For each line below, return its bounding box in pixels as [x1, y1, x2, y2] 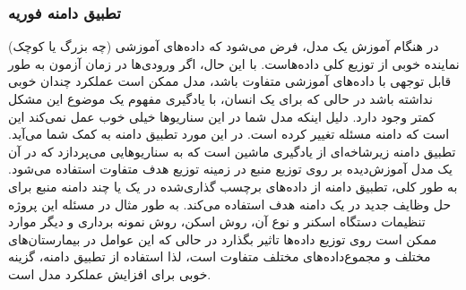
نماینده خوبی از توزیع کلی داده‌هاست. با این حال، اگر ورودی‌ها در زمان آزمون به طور [8, 54, 460, 72]
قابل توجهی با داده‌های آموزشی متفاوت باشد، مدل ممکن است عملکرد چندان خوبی [8, 72, 452, 90]
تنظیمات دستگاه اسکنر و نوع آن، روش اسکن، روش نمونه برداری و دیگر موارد [8, 212, 426, 231]
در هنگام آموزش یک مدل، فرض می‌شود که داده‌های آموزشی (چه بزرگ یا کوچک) [8, 37, 439, 55]
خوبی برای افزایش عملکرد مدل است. [8, 264, 211, 283]
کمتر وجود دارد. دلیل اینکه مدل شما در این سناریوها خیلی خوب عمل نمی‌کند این [8, 107, 436, 125]
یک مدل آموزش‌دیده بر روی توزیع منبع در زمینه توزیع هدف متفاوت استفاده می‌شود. [8, 159, 453, 178]
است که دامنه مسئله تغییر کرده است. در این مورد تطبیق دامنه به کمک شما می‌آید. [8, 124, 450, 143]
